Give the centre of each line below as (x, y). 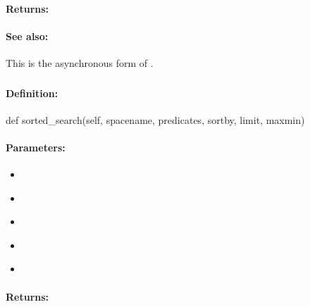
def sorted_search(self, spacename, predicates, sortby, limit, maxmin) (155, 119)
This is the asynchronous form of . (80, 62)
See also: (27, 36)
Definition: (32, 93)
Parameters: (36, 147)
